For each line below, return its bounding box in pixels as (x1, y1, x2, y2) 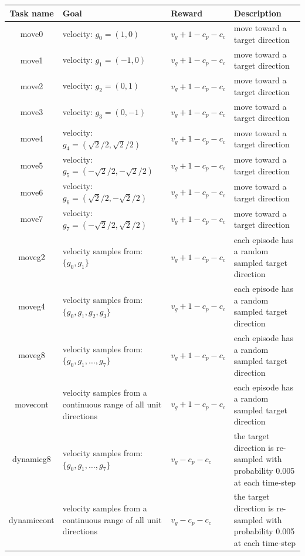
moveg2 (18, 251, 45, 263)
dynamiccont (9, 513, 55, 525)
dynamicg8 (12, 453, 51, 465)
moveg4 (18, 299, 45, 312)
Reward (171, 6, 203, 19)
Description (233, 6, 282, 19)
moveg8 (18, 349, 45, 361)
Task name (9, 6, 54, 19)
